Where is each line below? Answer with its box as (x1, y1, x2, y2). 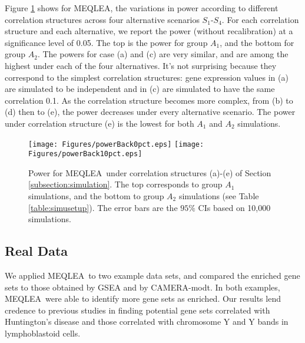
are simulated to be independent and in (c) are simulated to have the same (5, 83, 275, 95)
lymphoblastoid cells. (5, 326, 81, 339)
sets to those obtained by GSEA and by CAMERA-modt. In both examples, (5, 281, 280, 293)
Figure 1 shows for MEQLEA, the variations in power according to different (5, 2, 279, 14)
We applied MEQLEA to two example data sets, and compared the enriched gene (5, 269, 300, 282)
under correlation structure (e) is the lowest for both (5, 117, 194, 129)
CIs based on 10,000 (198, 201, 271, 213)
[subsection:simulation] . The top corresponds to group (28, 178, 223, 190)
